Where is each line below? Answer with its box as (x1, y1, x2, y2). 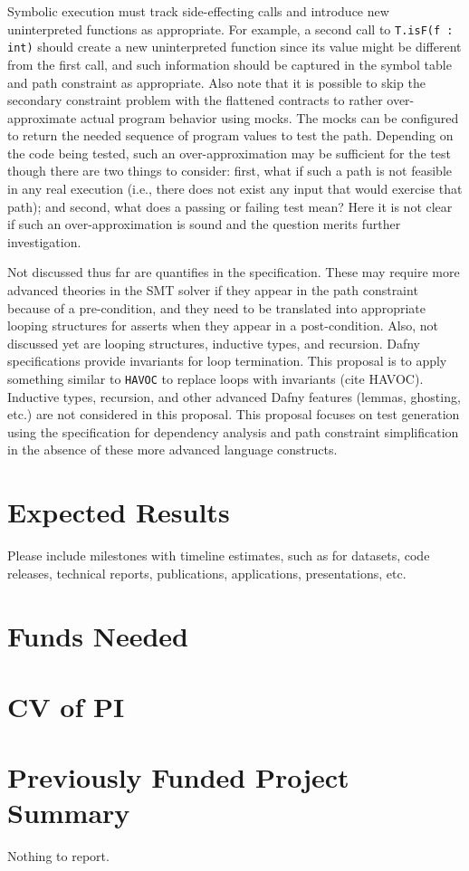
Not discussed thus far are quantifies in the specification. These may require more (7, 263, 460, 282)
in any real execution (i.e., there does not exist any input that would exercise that (7, 179, 463, 198)
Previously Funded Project (7, 759, 349, 796)
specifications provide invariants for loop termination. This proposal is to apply (7, 351, 447, 370)
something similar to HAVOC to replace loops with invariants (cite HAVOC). (7, 369, 424, 388)
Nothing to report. (7, 847, 110, 866)
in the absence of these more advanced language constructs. (7, 440, 338, 459)
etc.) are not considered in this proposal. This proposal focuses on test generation (7, 405, 460, 424)
